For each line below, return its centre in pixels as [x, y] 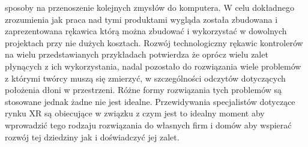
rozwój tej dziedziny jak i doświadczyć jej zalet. [92, 136]
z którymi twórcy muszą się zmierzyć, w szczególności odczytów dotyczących [145, 78]
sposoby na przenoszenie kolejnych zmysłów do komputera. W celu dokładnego [149, 7]
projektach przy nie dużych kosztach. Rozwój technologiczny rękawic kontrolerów [154, 42]
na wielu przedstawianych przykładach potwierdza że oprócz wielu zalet [137, 54]
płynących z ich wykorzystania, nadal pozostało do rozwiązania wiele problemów [153, 66]
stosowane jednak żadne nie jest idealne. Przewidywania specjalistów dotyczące [150, 101]
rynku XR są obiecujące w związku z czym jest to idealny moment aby [135, 113]
